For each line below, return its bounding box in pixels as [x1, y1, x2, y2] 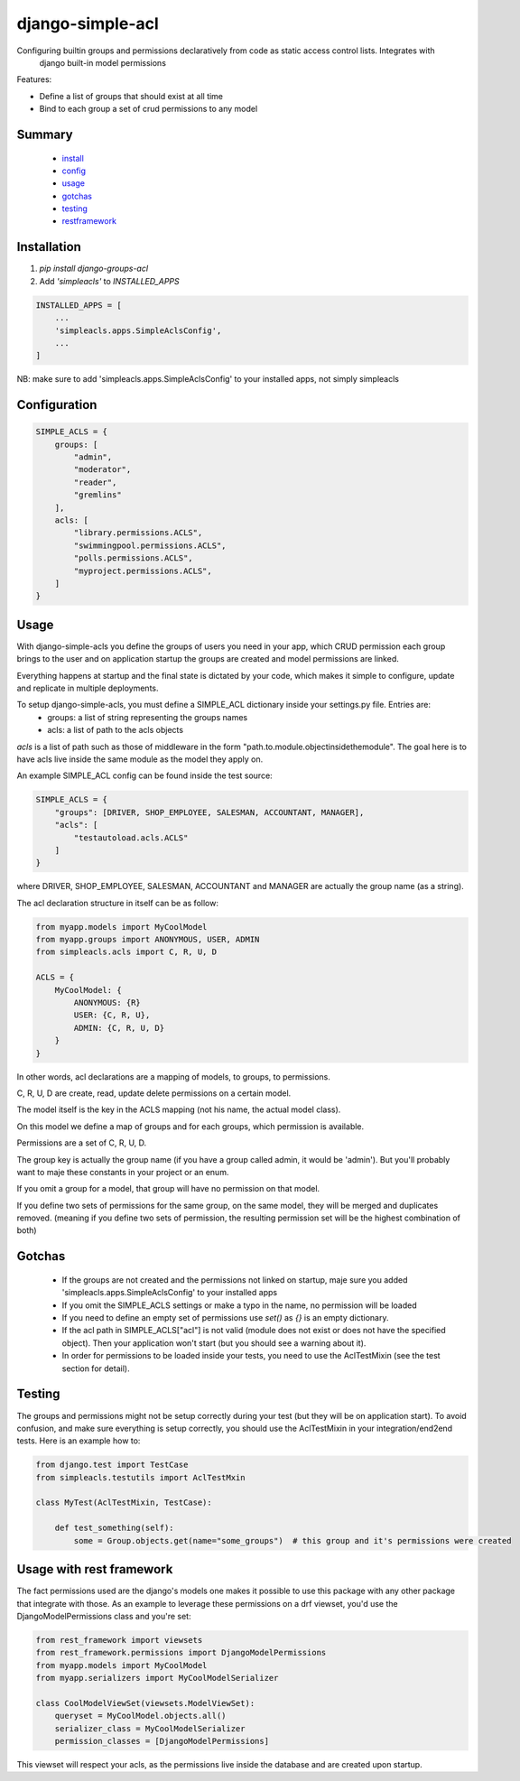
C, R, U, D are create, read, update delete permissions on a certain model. [16, 1088, 292, 1099]
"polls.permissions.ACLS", [73, 553, 193, 563]
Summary [16, 126, 73, 142]
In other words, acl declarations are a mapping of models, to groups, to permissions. [16, 1071, 331, 1082]
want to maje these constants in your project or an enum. [16, 1166, 229, 1177]
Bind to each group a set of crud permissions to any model [39, 104, 258, 115]
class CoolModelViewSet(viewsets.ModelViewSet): [35, 1698, 255, 1708]
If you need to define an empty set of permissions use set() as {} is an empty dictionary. [61, 1313, 389, 1323]
